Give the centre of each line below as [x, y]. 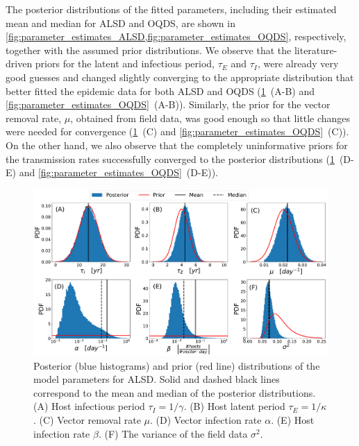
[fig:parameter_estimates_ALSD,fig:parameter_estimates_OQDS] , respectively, [176, 36]
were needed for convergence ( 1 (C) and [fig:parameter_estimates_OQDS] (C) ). [177, 131]
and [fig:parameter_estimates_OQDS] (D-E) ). [118, 172]
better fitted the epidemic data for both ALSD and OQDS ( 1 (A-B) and [160, 91]
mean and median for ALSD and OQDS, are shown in [120, 23]
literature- [316, 50]
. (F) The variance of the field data [173, 433]
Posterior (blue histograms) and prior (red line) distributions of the [177, 365]
